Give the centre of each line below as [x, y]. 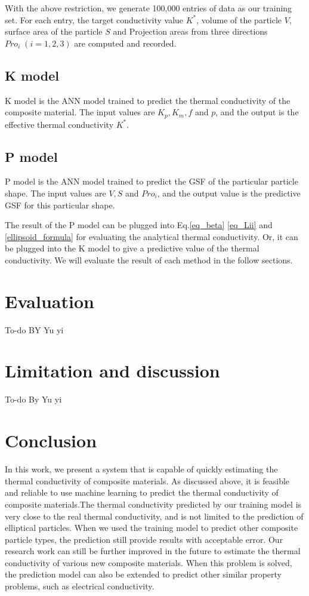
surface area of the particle [54, 31]
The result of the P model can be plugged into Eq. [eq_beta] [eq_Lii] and [139, 225]
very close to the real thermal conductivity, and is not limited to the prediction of [154, 516]
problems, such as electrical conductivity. [80, 586]
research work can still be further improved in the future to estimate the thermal [153, 551]
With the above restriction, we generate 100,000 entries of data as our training [149, 8]
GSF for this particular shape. [60, 205]
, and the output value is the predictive [229, 193]
